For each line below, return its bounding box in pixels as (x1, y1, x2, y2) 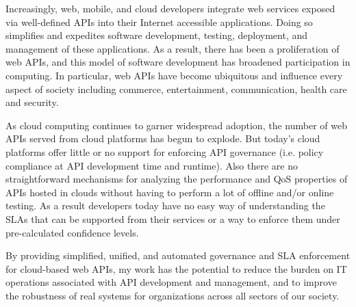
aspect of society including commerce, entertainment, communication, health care (5, 81, 347, 96)
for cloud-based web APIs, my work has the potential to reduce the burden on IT (5, 261, 347, 276)
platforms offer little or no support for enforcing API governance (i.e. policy (5, 144, 324, 159)
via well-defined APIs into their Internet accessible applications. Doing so (5, 14, 313, 29)
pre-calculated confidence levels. (5, 225, 139, 239)
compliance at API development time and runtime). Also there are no (5, 158, 298, 172)
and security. (5, 95, 59, 109)
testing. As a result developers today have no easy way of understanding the (5, 198, 325, 213)
